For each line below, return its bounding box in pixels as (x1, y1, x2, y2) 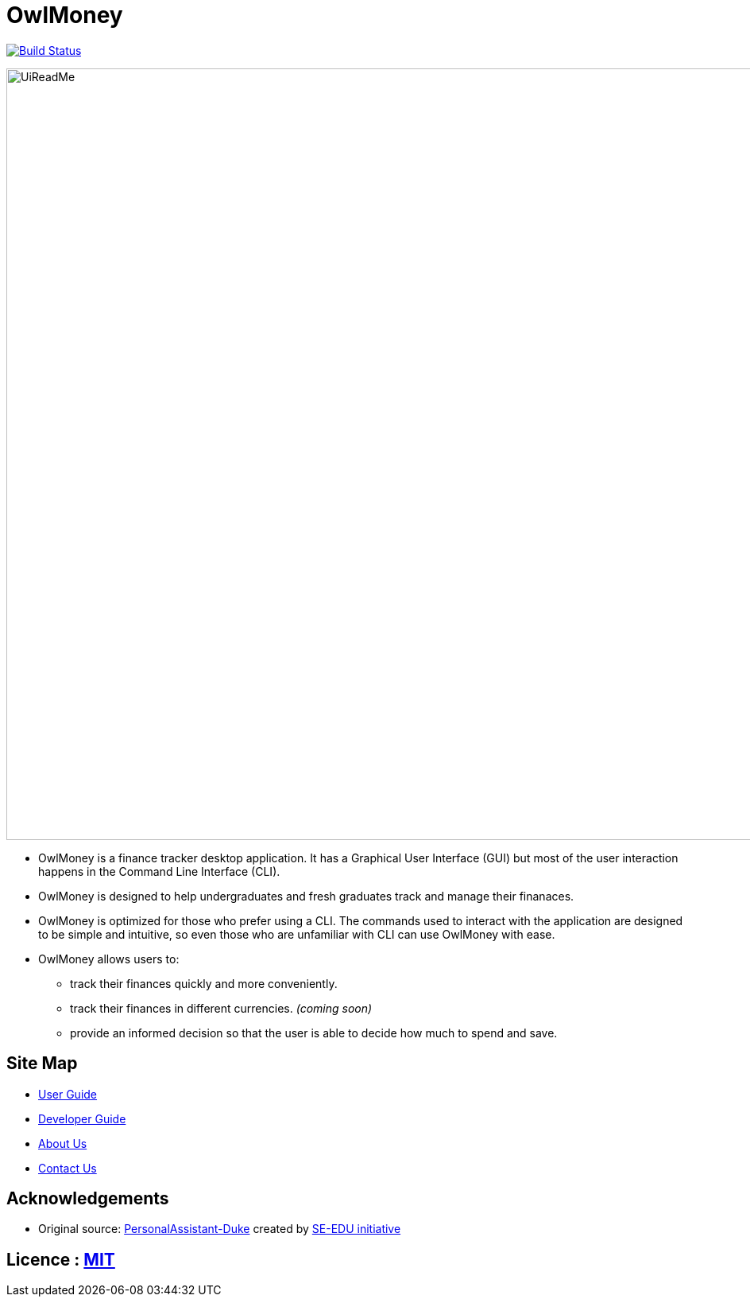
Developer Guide (38, 1111, 126, 1126)
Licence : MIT (6, 1249, 115, 1270)
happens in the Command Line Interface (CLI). (38, 864, 280, 878)
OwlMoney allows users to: (38, 951, 180, 966)
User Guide (38, 1087, 98, 1101)
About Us (38, 1136, 87, 1150)
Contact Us (38, 1161, 97, 1175)
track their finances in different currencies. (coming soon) (70, 1001, 373, 1015)
